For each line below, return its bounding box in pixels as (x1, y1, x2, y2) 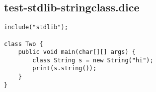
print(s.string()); (32, 65, 97, 72)
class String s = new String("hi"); (32, 56, 154, 64)
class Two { (4, 40, 43, 47)
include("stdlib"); (4, 24, 68, 31)
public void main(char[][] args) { (18, 48, 136, 56)
